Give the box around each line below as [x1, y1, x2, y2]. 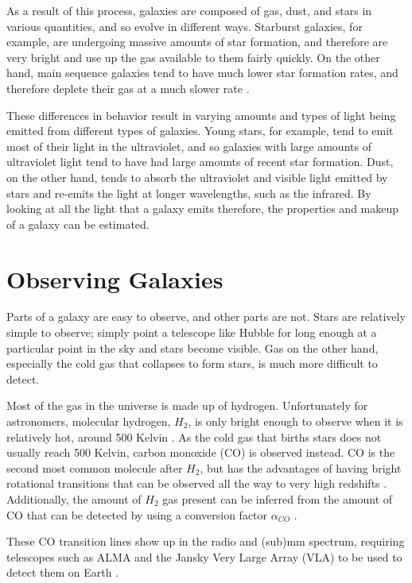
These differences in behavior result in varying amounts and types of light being [6, 106, 396, 123]
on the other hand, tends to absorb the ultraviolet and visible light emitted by [6, 168, 388, 185]
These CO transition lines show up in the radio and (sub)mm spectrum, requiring [6, 533, 405, 550]
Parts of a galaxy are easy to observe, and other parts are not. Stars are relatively [6, 308, 406, 325]
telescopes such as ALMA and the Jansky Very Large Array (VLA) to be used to [6, 548, 402, 565]
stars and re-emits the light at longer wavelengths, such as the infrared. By [6, 184, 371, 201]
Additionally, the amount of [6, 490, 142, 507]
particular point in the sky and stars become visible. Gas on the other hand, [6, 339, 379, 356]
